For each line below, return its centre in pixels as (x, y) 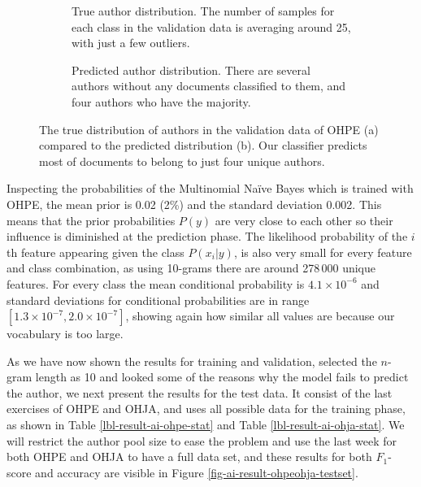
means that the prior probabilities (91, 220)
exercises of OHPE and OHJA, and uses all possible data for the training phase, (206, 409)
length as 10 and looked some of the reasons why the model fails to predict (222, 377)
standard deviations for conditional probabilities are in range (158, 300)
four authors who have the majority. (161, 101)
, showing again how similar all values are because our (260, 316)
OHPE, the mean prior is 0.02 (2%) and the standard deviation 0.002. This (194, 204)
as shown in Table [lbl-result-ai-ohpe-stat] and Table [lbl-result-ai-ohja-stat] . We (206, 425)
